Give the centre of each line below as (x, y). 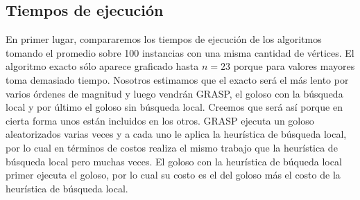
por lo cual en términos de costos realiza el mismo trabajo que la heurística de (172, 147)
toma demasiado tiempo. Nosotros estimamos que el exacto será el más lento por (177, 79)
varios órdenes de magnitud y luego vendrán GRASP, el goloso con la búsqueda (174, 93)
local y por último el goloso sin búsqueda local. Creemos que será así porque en (174, 107)
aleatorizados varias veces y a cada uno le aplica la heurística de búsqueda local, (176, 134)
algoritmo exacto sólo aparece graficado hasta (102, 66)
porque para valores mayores (294, 66)
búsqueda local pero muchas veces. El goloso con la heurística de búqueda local (174, 161)
